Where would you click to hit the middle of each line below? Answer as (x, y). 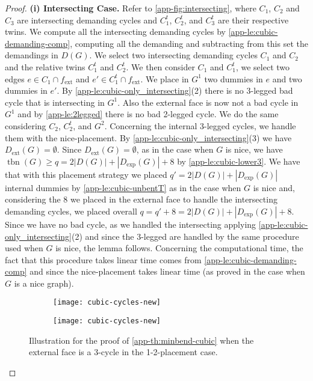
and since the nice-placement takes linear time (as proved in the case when (167, 271)
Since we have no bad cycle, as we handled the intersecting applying (131, 224)
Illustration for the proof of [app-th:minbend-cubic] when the (141, 340)
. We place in (165, 78)
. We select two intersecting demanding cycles (173, 55)
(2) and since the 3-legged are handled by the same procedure (185, 236)
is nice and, (274, 187)
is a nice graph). (44, 283)
